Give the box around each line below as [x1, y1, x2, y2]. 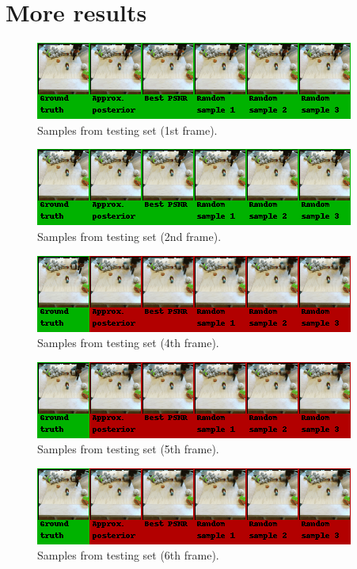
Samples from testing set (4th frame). [37, 334, 219, 351]
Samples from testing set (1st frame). [37, 121, 218, 138]
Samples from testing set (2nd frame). [37, 227, 222, 244]
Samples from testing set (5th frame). [37, 441, 219, 457]
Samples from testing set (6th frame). [37, 547, 219, 563]
